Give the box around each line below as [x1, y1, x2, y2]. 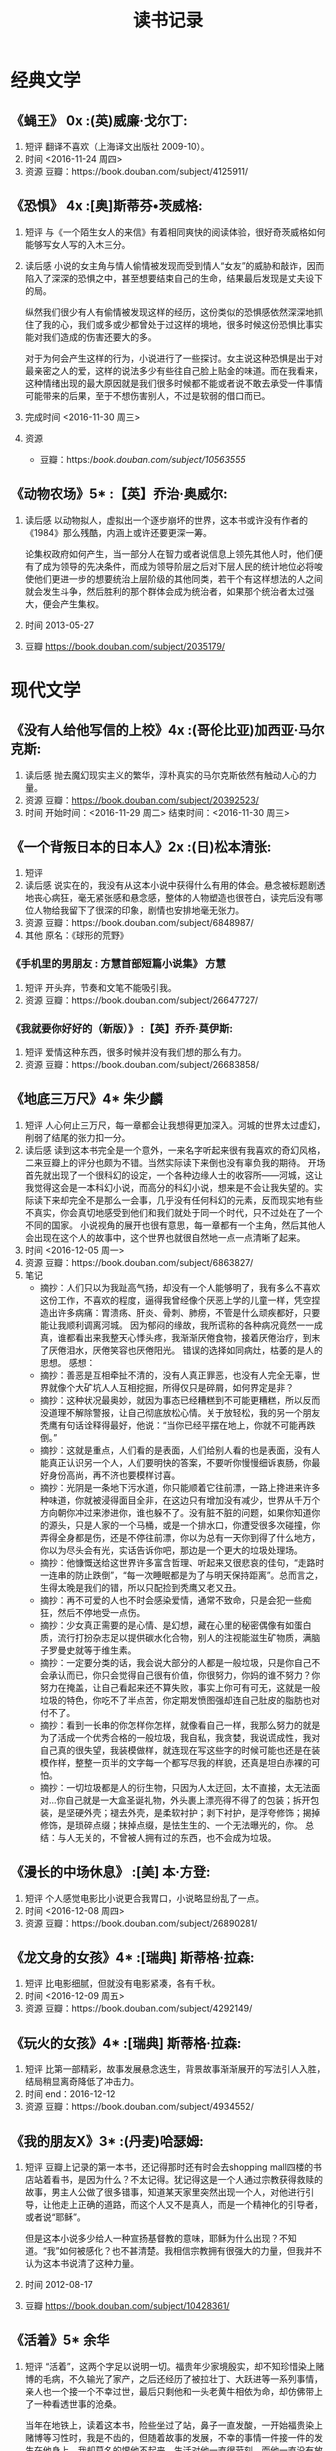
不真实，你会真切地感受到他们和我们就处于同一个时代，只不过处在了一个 [24, 1206, 323, 1218]
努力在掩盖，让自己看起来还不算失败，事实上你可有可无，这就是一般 [39, 1681, 321, 1693]
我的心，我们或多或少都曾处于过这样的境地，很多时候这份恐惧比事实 [42, 318, 323, 330]
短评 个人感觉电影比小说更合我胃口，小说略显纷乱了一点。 [24, 1892, 265, 1904]
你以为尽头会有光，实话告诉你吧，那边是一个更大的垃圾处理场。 [39, 1544, 303, 1556]
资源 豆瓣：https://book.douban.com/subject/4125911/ [24, 166, 248, 177]
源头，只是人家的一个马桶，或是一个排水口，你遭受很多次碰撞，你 [48, 1519, 321, 1531]
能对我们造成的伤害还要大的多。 [24, 331, 157, 343]
